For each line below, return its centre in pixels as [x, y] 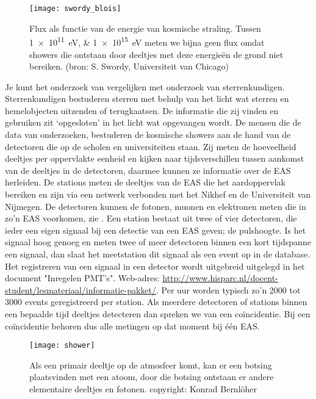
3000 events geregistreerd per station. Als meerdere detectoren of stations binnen [156, 302]
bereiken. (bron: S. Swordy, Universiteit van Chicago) [129, 66]
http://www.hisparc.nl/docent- [220, 278]
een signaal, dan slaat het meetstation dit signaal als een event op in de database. [158, 254]
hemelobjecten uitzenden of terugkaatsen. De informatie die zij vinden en [142, 110]
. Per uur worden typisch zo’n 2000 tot [228, 289]
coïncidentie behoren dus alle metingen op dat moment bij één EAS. [132, 325]
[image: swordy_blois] [75, 9]
